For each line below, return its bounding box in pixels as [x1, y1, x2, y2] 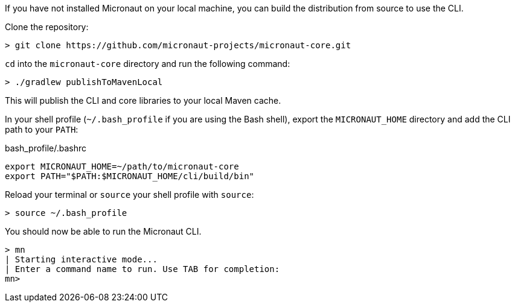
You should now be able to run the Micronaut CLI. [5, 226, 202, 236]
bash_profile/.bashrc [5, 143, 87, 153]
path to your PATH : [5, 124, 78, 135]
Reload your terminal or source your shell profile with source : [5, 189, 254, 200]
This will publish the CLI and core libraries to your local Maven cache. [5, 95, 281, 106]
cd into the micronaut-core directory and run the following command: [5, 59, 290, 69]
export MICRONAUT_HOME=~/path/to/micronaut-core [5, 162, 239, 171]
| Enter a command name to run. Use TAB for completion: [5, 264, 280, 274]
